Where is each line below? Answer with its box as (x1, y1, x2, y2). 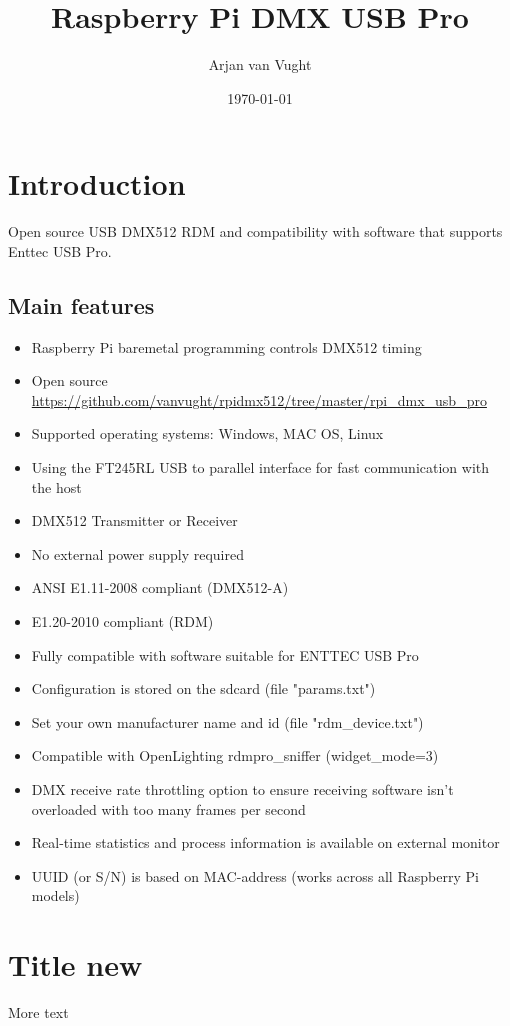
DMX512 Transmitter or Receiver (31, 510, 238, 531)
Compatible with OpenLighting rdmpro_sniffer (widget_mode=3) (31, 745, 439, 766)
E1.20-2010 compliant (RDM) (31, 610, 214, 631)
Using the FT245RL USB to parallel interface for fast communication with (31, 457, 490, 478)
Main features (8, 289, 155, 320)
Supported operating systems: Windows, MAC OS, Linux (31, 423, 384, 444)
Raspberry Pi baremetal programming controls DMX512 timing (31, 336, 422, 357)
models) (31, 885, 80, 906)
